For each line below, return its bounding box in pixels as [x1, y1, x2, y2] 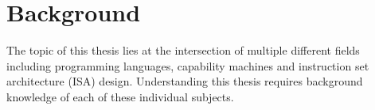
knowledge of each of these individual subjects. [6, 88, 234, 104]
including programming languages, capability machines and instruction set [6, 57, 369, 74]
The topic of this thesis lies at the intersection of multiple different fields [6, 42, 360, 59]
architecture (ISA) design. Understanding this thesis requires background [6, 73, 363, 89]
